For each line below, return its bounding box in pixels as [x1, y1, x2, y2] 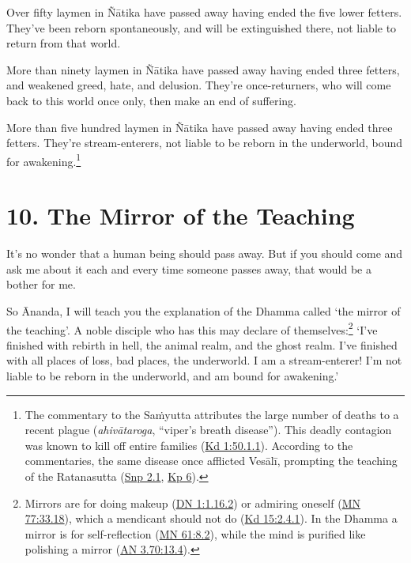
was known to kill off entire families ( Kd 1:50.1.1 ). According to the [25, 436, 353, 453]
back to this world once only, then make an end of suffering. [6, 92, 296, 108]
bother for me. [6, 276, 76, 293]
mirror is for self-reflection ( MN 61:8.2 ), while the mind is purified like [25, 525, 366, 542]
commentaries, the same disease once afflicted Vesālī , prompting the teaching [25, 452, 398, 469]
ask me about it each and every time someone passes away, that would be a [6, 260, 371, 277]
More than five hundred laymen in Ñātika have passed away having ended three [6, 119, 393, 135]
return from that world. [6, 35, 121, 51]
